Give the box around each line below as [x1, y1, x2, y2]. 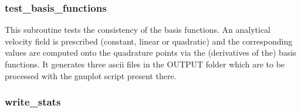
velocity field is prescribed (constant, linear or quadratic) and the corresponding [5, 35, 293, 47]
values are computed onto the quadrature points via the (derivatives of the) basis [5, 46, 296, 59]
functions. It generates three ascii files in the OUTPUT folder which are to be [5, 58, 285, 70]
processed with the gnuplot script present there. [5, 69, 177, 82]
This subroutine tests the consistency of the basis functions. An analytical [5, 23, 271, 36]
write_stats [5, 94, 61, 109]
